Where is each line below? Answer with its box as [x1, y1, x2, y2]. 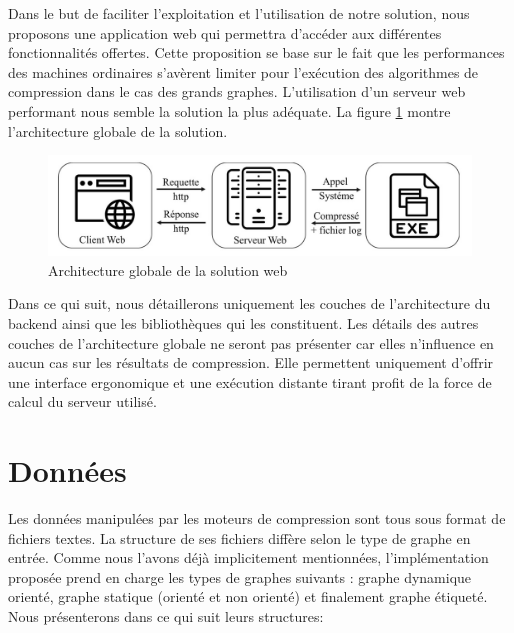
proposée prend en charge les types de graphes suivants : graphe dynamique [8, 566, 472, 587]
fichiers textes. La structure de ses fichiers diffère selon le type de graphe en [8, 527, 471, 548]
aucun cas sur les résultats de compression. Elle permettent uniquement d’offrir [8, 352, 494, 373]
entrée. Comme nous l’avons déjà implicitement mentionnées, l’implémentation [8, 547, 489, 568]
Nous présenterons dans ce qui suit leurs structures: [8, 606, 324, 627]
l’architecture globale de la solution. [8, 120, 228, 141]
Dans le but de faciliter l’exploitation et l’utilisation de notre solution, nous [8, 3, 470, 23]
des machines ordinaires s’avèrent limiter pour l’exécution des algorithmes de [8, 61, 479, 82]
